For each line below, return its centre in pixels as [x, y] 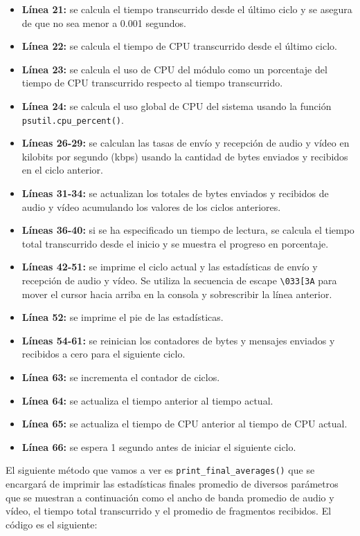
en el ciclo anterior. [62, 170]
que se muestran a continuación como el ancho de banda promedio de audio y [170, 497]
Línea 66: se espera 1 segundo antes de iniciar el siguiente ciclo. [159, 446]
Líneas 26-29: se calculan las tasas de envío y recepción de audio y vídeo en [186, 143]
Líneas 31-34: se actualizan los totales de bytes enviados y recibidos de [175, 193]
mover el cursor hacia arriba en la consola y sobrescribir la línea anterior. [177, 294]
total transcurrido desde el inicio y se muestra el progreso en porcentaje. [175, 243]
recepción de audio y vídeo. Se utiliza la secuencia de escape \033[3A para [179, 280]
